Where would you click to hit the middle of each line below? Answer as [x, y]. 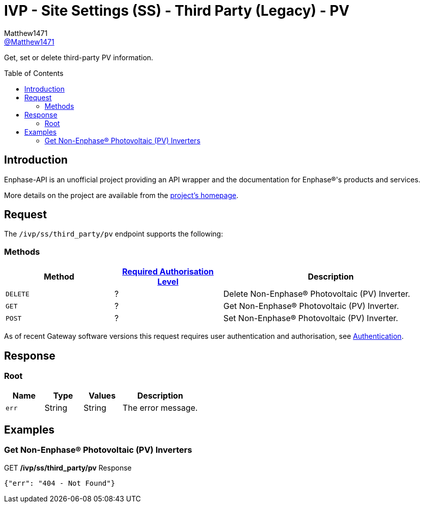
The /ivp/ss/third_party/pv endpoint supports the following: [114, 234]
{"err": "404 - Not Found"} [60, 483]
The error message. [160, 408]
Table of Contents [34, 73]
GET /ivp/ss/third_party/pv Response [68, 467]
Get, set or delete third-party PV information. [79, 57]
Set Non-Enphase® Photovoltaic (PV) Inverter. [311, 318]
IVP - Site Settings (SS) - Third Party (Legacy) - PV [177, 11]
